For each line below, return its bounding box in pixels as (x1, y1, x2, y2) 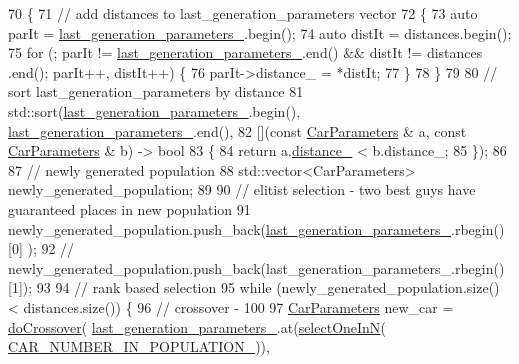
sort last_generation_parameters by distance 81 (8, 81, 304, 102)
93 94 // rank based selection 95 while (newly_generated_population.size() (36, 277, 500, 298)
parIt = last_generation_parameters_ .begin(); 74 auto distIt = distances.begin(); (8, 22, 512, 43)
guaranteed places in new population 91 (8, 198, 251, 219)
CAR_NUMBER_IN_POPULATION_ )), (8, 336, 270, 357)
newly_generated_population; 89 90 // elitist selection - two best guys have (8, 179, 476, 200)
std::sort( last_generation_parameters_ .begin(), (8, 100, 301, 121)
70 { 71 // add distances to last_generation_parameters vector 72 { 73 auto (8, 3, 478, 23)
